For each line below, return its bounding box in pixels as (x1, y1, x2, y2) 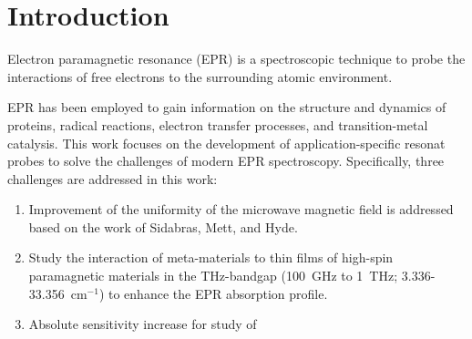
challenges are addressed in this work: (7, 169, 218, 188)
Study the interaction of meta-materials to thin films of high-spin (28, 248, 394, 267)
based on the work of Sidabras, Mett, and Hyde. (28, 217, 298, 236)
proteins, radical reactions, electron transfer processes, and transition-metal (7, 115, 428, 134)
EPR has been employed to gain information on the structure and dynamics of (7, 98, 446, 117)
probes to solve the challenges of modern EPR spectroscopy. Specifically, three (7, 151, 445, 170)
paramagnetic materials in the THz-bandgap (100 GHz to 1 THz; (28, 266, 398, 285)
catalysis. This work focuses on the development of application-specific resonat (7, 133, 446, 152)
